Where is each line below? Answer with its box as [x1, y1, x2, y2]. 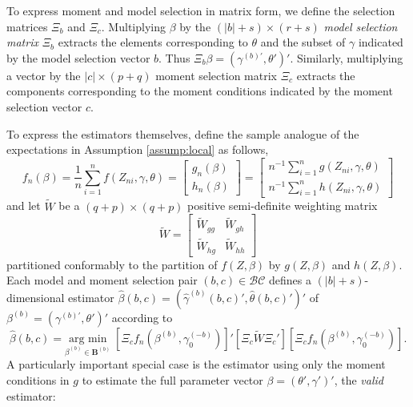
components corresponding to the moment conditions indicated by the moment [6, 83, 393, 99]
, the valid [334, 371, 383, 388]
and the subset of [260, 34, 346, 50]
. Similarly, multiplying [290, 49, 403, 66]
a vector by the [6, 66, 81, 83]
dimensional [6, 288, 65, 305]
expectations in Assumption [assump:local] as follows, [6, 141, 269, 158]
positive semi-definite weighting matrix [187, 197, 378, 214]
